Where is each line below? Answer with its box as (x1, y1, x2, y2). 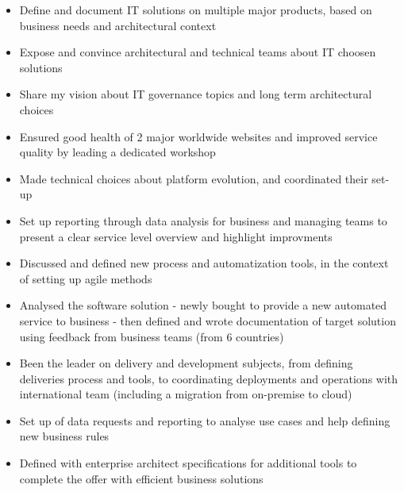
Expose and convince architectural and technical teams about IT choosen (19, 44, 376, 60)
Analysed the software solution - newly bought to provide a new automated (19, 297, 387, 313)
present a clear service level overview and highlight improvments (19, 228, 333, 244)
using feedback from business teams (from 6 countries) (19, 328, 284, 344)
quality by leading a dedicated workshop (19, 144, 216, 160)
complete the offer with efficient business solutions (19, 470, 264, 486)
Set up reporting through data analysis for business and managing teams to (19, 212, 387, 229)
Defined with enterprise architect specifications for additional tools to (19, 455, 357, 471)
